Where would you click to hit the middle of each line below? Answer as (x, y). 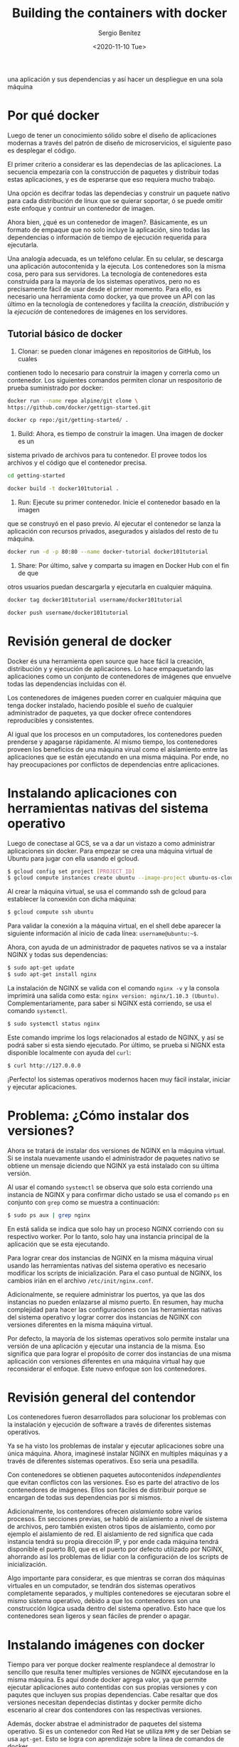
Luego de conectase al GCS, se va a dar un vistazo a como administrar (111, 843)
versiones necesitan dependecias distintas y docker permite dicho (105, 1702)
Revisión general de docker (90, 641)
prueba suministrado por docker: (55, 388)
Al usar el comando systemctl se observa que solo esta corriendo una (110, 1187)
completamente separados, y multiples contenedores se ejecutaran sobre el (119, 1593)
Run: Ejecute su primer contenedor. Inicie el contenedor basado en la (119, 502)
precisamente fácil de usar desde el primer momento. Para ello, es (105, 289)
